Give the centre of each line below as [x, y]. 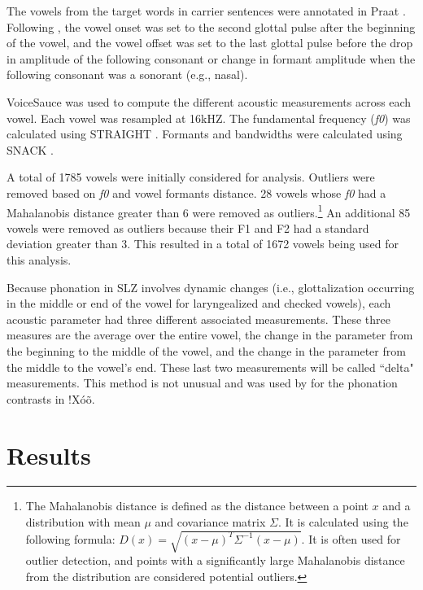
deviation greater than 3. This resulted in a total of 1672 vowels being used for [203, 244]
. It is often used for [351, 538]
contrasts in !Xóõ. [51, 398]
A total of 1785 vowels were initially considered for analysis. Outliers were [191, 177]
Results [49, 455]
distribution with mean [83, 522]
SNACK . [30, 149]
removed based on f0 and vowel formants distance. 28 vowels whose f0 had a [196, 192]
